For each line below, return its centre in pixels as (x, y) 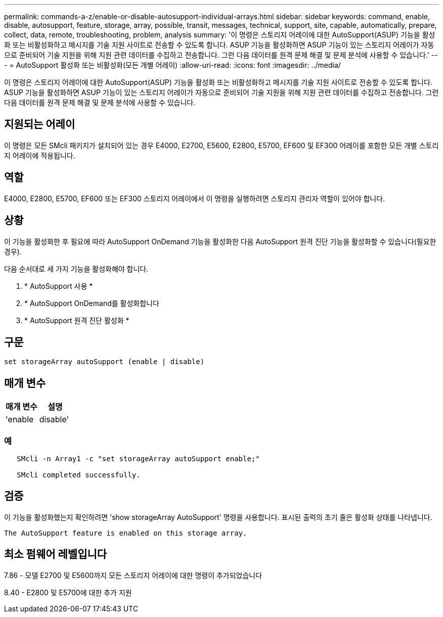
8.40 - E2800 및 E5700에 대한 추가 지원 (68, 592)
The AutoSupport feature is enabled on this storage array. (126, 533)
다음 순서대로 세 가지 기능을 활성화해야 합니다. (76, 269)
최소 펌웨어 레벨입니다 (56, 554)
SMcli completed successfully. (79, 475)
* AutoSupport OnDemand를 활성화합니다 (92, 303)
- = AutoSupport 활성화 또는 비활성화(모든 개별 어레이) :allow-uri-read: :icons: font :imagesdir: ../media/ (172, 65)
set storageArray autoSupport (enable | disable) (104, 362)
